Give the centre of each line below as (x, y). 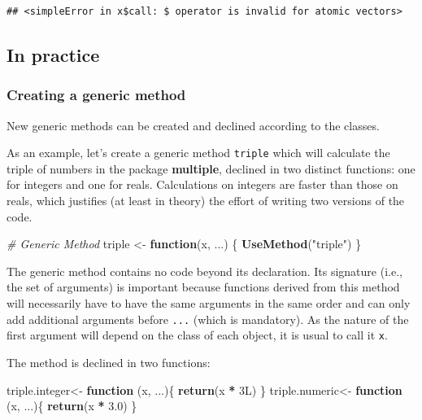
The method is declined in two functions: (109, 362)
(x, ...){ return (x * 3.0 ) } (72, 406)
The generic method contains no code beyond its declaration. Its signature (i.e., (204, 271)
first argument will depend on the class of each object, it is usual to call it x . (197, 335)
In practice (53, 54)
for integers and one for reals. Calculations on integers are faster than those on (202, 184)
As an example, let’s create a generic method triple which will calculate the (198, 153)
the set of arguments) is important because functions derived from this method (203, 287)
